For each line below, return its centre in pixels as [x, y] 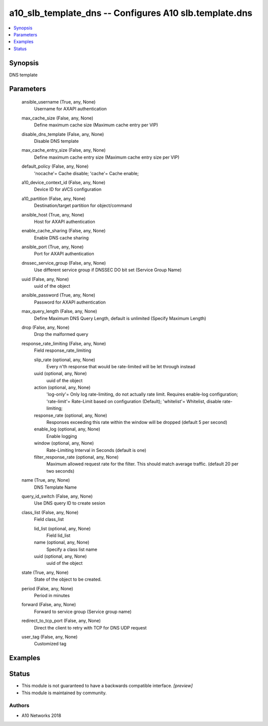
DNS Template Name [55, 487]
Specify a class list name [72, 549]
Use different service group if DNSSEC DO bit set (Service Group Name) [108, 270]
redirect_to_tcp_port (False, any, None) [61, 621]
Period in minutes [52, 596]
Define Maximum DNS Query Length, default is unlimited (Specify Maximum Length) [120, 318]
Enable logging [62, 436]
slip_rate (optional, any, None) [65, 360]
